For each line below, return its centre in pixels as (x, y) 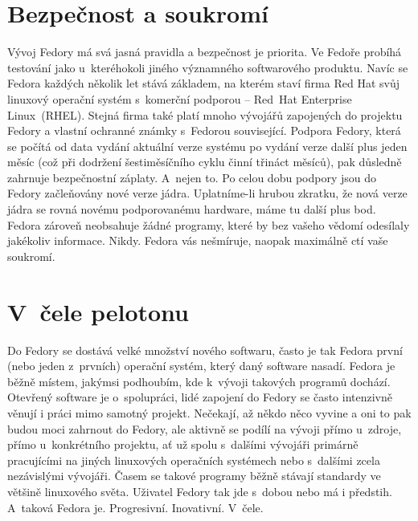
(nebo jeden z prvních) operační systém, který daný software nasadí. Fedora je (201, 366)
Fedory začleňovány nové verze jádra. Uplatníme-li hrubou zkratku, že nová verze (207, 193)
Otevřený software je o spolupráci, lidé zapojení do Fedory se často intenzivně (200, 397)
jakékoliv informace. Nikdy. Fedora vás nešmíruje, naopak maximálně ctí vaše (198, 240)
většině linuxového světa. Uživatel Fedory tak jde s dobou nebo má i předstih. (200, 491)
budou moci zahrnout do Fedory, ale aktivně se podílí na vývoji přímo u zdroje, (205, 428)
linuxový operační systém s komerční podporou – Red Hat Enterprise (180, 98)
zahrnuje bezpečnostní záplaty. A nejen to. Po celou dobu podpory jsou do (192, 177)
